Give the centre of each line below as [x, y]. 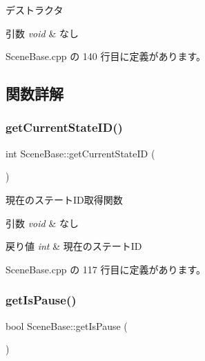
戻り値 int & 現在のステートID [74, 246]
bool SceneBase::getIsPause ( [67, 325]
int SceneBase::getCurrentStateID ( [80, 153]
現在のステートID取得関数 [64, 199]
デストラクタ [35, 10]
